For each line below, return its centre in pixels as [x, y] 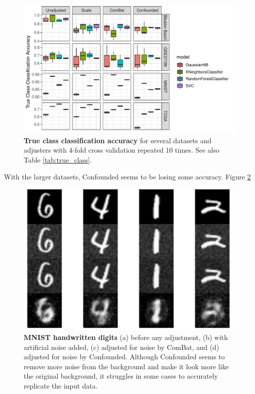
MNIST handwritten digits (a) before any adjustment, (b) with [126, 337]
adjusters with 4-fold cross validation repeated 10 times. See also [122, 150]
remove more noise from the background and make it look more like [126, 366]
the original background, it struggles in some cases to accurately [121, 376]
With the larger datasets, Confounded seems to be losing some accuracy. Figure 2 [127, 176]
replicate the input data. [61, 385]
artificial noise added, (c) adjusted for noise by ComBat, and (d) [122, 347]
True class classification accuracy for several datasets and [118, 140]
